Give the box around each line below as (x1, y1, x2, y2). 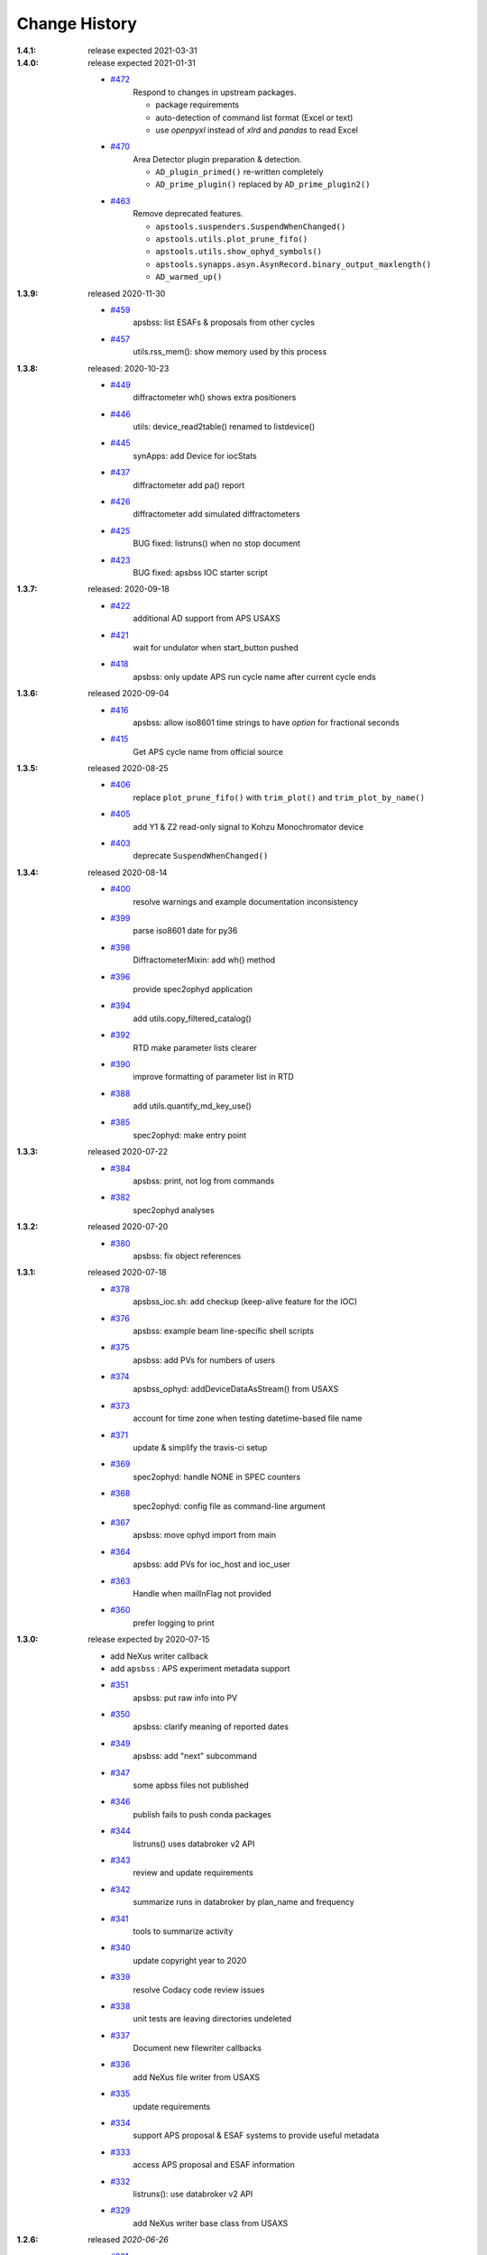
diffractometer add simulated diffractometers (133, 509, 301, 520)
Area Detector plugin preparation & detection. (133, 153, 302, 164)
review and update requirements (133, 1867, 254, 1878)
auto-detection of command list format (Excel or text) (155, 112, 354, 123)
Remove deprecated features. (133, 208, 243, 219)
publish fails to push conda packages (133, 1809, 272, 1819)
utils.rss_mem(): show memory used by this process (133, 346, 327, 357)
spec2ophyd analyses (133, 1204, 216, 1215)
